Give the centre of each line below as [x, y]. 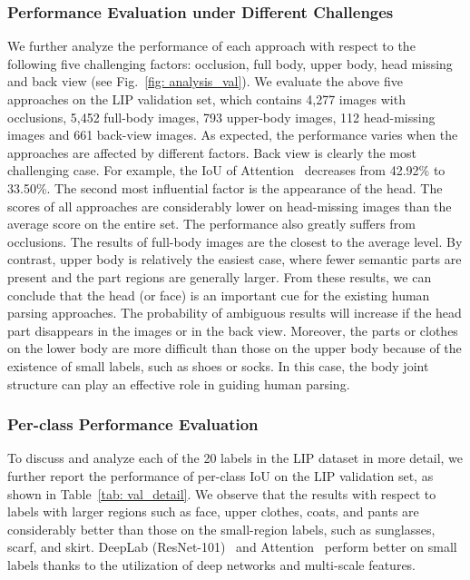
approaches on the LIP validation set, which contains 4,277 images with [206, 99]
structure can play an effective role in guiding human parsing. [179, 383]
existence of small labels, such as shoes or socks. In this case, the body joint [218, 365]
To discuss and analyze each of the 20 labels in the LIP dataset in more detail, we [235, 458]
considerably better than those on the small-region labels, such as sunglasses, [221, 529]
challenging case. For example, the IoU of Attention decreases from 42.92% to [226, 170]
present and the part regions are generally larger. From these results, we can [220, 276]
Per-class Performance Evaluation [133, 424]
